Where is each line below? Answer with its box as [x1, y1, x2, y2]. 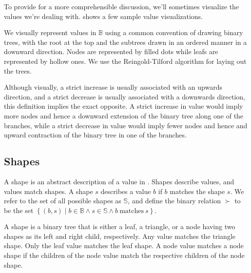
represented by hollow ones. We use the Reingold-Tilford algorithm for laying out [4, 56, 247, 66]
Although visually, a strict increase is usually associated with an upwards [4, 82, 222, 92]
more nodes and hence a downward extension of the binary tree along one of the [4, 110, 244, 120]
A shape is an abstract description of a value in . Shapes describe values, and [4, 176, 234, 186]
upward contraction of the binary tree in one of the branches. [4, 130, 187, 140]
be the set [4, 205, 34, 215]
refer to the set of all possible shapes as [4, 195, 121, 206]
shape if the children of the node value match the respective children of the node [4, 250, 245, 260]
